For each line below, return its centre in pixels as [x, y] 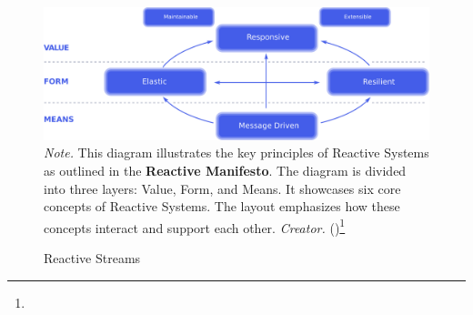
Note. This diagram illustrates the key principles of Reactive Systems [236, 152]
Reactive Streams [92, 257]
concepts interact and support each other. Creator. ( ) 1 [195, 226]
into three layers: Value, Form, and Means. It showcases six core [222, 188]
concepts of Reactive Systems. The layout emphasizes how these [222, 206]
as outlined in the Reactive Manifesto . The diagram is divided [225, 170]
